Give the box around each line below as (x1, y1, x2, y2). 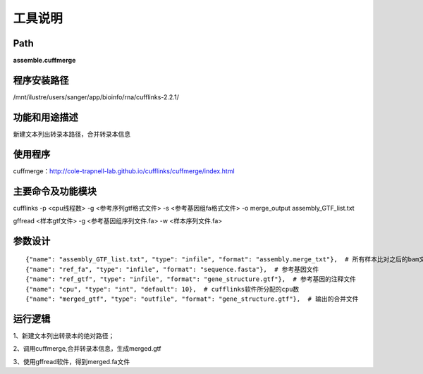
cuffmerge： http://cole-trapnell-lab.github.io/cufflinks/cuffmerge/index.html (13, 166, 235, 175)
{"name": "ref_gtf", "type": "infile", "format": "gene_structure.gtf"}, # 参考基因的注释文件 (25, 275, 356, 283)
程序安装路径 (13, 74, 69, 86)
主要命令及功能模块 (13, 185, 97, 197)
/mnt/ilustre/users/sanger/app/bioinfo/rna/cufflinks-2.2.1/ (13, 92, 179, 101)
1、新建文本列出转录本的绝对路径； (13, 331, 115, 339)
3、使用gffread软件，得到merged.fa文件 (13, 357, 130, 366)
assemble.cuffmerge (13, 56, 76, 65)
